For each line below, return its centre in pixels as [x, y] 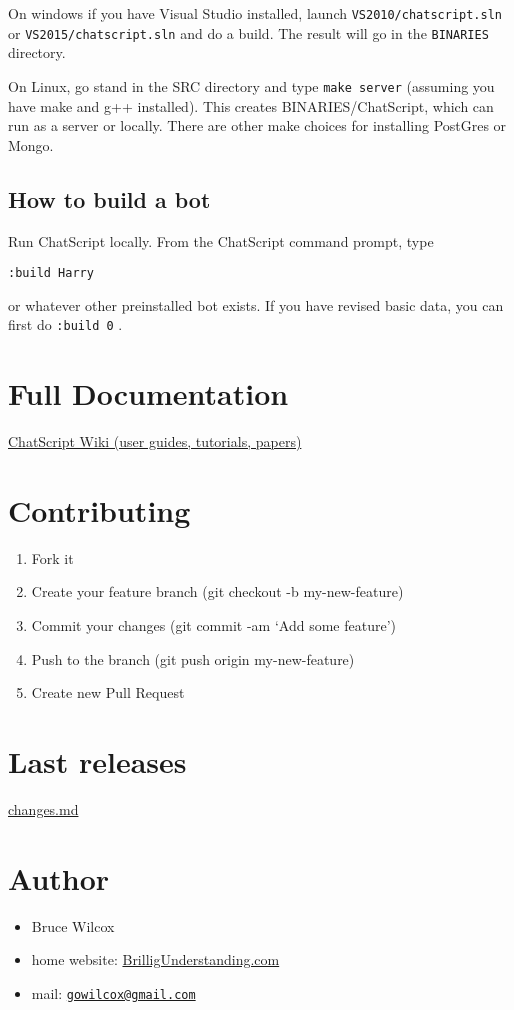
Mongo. [31, 144]
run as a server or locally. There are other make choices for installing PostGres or [257, 125]
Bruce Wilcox [73, 925]
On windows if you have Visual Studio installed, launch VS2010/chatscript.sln [255, 13]
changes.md [43, 808]
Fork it [52, 557]
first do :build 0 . [65, 324]
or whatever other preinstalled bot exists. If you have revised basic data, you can [256, 304]
